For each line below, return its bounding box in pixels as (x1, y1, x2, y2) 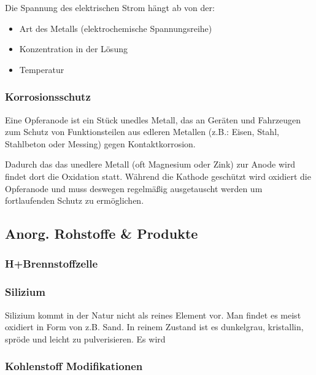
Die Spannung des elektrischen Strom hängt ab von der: (5, 1, 215, 14)
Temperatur (19, 63, 64, 75)
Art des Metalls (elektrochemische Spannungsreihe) (19, 21, 212, 34)
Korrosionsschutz (5, 89, 91, 104)
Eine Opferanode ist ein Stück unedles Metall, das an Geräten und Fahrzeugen (5, 113, 301, 126)
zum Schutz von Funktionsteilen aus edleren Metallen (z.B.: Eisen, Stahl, (5, 125, 279, 138)
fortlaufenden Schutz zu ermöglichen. (5, 194, 144, 207)
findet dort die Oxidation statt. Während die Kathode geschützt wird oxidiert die (5, 169, 311, 182)
